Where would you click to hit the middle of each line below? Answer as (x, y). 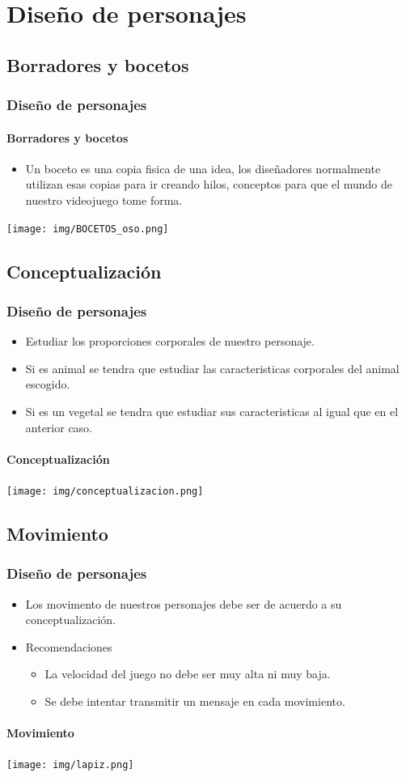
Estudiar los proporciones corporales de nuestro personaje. (170, 341)
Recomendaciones (69, 646)
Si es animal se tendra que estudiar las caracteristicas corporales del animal (212, 368)
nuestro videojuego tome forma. (104, 200)
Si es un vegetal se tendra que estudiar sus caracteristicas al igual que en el (212, 412)
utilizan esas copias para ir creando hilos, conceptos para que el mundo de (209, 184)
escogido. (48, 384)
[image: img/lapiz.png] (70, 765)
